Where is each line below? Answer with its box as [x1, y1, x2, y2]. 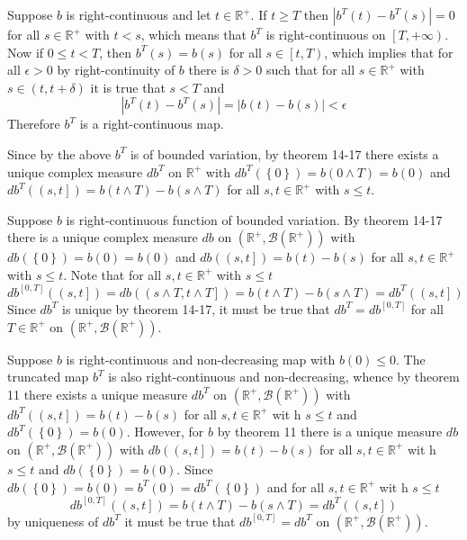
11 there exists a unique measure [7, 384, 188, 403]
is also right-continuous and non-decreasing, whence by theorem [108, 367, 460, 386]
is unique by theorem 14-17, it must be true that [62, 299, 330, 318]
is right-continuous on [265, 25, 386, 43]
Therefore [7, 114, 60, 133]
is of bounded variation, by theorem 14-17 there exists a [130, 144, 439, 163]
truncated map [7, 367, 89, 386]
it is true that [90, 77, 166, 96]
